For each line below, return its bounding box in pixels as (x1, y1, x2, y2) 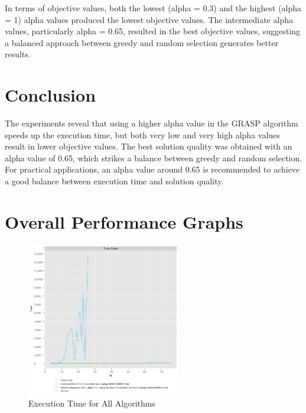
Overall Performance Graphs (5, 209, 243, 233)
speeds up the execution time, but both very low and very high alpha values (5, 128, 280, 141)
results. (5, 48, 31, 60)
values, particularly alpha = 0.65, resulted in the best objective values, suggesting (5, 25, 300, 37)
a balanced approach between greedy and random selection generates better (5, 36, 279, 48)
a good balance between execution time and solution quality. (5, 175, 224, 187)
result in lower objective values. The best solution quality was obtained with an (5, 140, 292, 152)
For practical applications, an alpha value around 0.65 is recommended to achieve (5, 163, 300, 175)
